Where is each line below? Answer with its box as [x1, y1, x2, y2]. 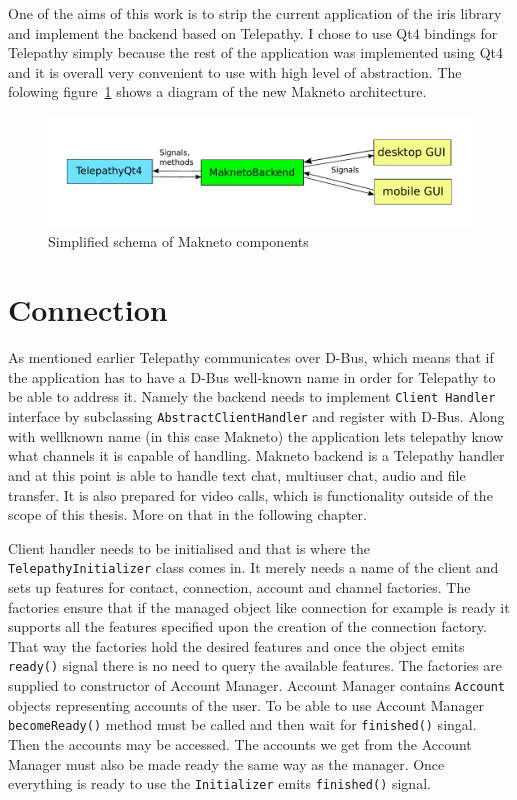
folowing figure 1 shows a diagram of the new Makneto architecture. [8, 81, 427, 102]
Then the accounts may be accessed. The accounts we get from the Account [8, 733, 472, 754]
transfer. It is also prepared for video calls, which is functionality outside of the [8, 484, 493, 505]
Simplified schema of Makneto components [48, 230, 309, 251]
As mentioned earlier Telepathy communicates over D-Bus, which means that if [8, 347, 494, 368]
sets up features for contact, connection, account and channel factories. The [8, 576, 471, 597]
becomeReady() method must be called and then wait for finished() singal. [8, 714, 477, 735]
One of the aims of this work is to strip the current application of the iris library [8, 3, 502, 23]
